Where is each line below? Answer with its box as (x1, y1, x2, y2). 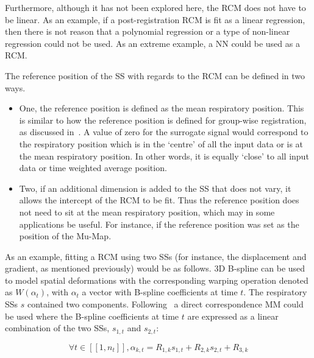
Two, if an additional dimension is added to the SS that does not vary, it (19, 181, 291, 194)
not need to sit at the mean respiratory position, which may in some (19, 205, 275, 218)
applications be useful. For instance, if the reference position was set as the (19, 217, 299, 230)
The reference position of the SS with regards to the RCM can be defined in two (5, 69, 305, 82)
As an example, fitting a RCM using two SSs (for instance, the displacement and (5, 250, 307, 262)
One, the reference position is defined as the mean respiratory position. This (19, 102, 304, 114)
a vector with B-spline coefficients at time (82, 286, 238, 298)
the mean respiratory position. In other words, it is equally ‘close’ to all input (19, 149, 309, 162)
